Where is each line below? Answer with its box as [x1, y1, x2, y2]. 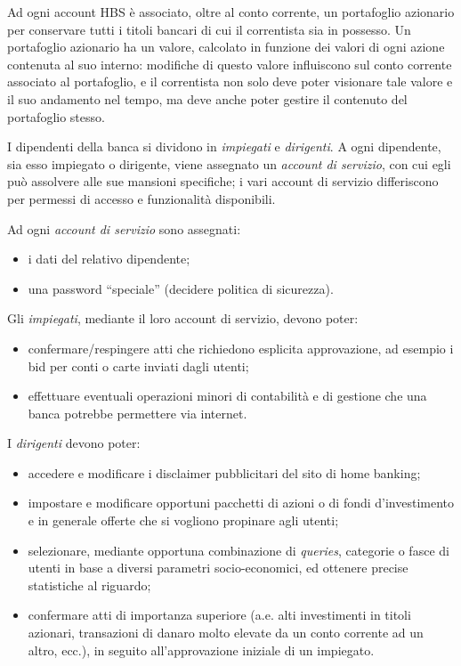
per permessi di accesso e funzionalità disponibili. [7, 189, 276, 207]
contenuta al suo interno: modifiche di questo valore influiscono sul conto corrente [7, 54, 452, 73]
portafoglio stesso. [7, 107, 105, 126]
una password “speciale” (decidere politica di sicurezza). [28, 279, 334, 297]
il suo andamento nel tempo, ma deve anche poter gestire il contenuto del [7, 89, 408, 108]
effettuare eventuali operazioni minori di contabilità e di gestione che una [28, 386, 427, 405]
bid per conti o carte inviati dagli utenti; [28, 356, 249, 375]
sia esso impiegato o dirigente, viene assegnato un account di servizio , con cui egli [7, 154, 451, 173]
